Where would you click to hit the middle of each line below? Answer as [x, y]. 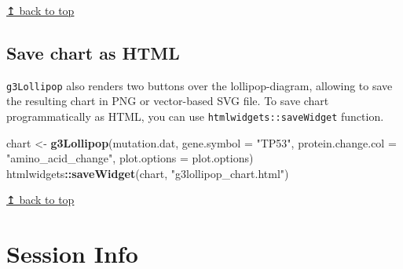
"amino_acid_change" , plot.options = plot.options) [130, 158]
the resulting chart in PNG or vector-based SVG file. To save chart [168, 101]
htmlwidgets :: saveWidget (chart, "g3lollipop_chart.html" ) [148, 173]
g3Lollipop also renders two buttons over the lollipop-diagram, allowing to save [200, 85]
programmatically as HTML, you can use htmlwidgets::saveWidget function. [195, 116]
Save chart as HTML [93, 52]
